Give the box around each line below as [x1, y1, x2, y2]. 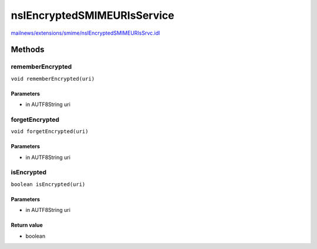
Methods [11, 45, 45, 55]
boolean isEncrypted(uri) [11, 181, 86, 188]
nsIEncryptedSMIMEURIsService [11, 9, 174, 22]
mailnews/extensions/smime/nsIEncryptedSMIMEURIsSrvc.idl [11, 29, 160, 36]
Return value [11, 221, 43, 229]
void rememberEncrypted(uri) [11, 75, 95, 82]
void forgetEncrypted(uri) [11, 128, 89, 135]
